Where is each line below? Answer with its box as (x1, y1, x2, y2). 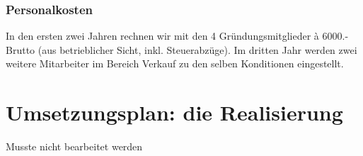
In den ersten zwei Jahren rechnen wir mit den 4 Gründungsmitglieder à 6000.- (6, 28, 349, 43)
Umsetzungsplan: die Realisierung (6, 98, 343, 127)
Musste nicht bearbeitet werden (6, 139, 143, 154)
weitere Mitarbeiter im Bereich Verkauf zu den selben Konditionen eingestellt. (6, 56, 344, 71)
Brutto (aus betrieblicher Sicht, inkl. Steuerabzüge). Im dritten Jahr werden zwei (6, 42, 357, 57)
